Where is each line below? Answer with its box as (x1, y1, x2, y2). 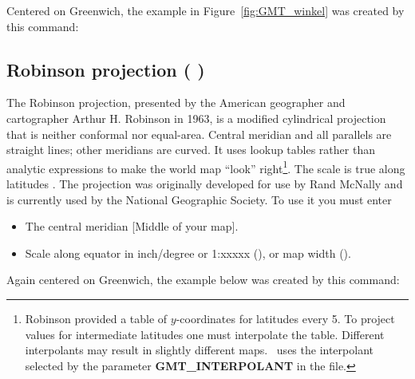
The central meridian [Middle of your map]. (25, 218, 239, 235)
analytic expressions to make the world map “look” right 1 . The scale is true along (6, 157, 405, 176)
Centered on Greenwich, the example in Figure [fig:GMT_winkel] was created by (6, 2, 405, 18)
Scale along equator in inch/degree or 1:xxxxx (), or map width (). (25, 244, 351, 261)
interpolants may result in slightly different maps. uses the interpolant (25, 341, 373, 358)
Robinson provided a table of (25, 310, 168, 326)
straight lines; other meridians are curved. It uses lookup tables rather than (6, 141, 375, 158)
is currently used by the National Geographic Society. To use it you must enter (6, 191, 392, 207)
